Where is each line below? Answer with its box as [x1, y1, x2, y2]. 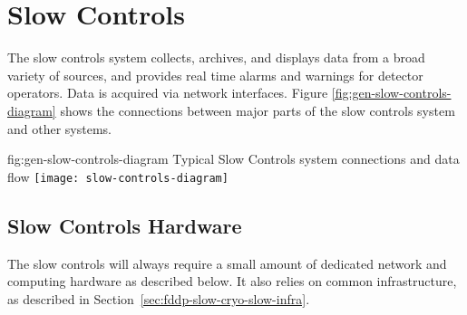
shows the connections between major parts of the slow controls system [60, 100, 455, 119]
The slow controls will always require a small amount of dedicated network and [7, 253, 447, 272]
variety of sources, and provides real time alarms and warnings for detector [7, 65, 423, 84]
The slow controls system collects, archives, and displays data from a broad [7, 48, 425, 67]
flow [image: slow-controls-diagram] [7, 167, 229, 186]
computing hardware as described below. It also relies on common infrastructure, [7, 272, 457, 291]
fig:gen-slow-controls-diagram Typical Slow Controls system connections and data [7, 149, 460, 168]
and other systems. [7, 119, 112, 138]
